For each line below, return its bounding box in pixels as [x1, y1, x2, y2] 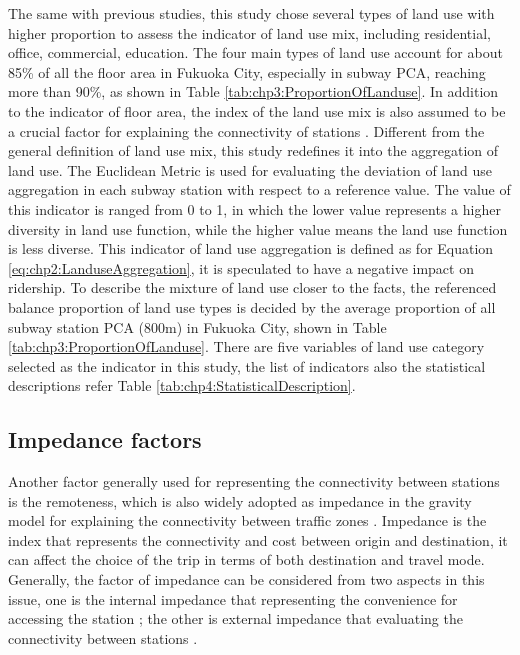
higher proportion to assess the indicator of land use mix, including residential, [8, 22, 491, 43]
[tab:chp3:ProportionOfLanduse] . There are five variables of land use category [8, 336, 485, 357]
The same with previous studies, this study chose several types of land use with [8, 3, 495, 23]
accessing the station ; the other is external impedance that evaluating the [8, 608, 463, 629]
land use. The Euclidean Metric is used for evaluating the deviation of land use [8, 159, 492, 180]
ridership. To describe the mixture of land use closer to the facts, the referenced [8, 277, 497, 298]
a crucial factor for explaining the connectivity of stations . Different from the [8, 120, 485, 141]
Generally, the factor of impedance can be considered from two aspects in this [8, 569, 485, 590]
